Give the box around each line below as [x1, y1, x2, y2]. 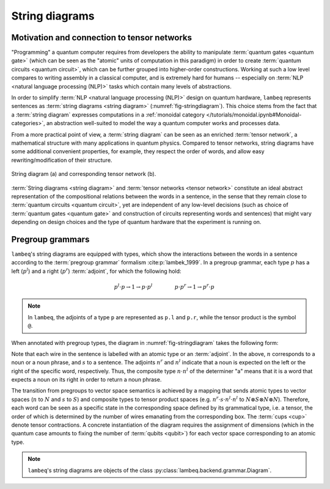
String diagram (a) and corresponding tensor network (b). [11, 170, 156, 178]
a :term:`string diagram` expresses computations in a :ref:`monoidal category [11, 110, 205, 118]
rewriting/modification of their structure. [11, 156, 112, 164]
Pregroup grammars [11, 234, 90, 244]
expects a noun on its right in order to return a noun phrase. [11, 376, 162, 383]
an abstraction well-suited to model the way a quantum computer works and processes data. [46, 120, 280, 127]
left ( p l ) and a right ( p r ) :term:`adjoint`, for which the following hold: [11, 267, 182, 275]
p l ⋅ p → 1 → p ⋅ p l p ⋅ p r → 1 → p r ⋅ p [114, 283, 215, 290]
